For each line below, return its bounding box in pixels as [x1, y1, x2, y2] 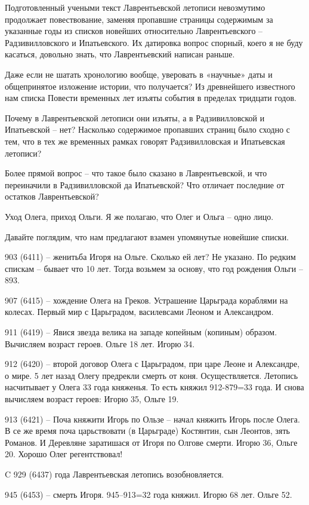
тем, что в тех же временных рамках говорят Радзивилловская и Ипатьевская [5, 134, 285, 147]
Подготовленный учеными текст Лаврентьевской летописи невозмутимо [5, 1, 265, 13]
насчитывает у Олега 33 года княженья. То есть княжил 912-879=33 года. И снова [5, 381, 304, 393]
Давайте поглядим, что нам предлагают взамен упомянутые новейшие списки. [5, 230, 289, 243]
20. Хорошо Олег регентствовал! [5, 448, 123, 460]
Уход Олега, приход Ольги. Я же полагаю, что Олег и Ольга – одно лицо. [5, 210, 274, 222]
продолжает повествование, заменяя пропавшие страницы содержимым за [5, 13, 273, 25]
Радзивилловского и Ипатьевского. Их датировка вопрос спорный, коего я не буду [5, 36, 303, 48]
